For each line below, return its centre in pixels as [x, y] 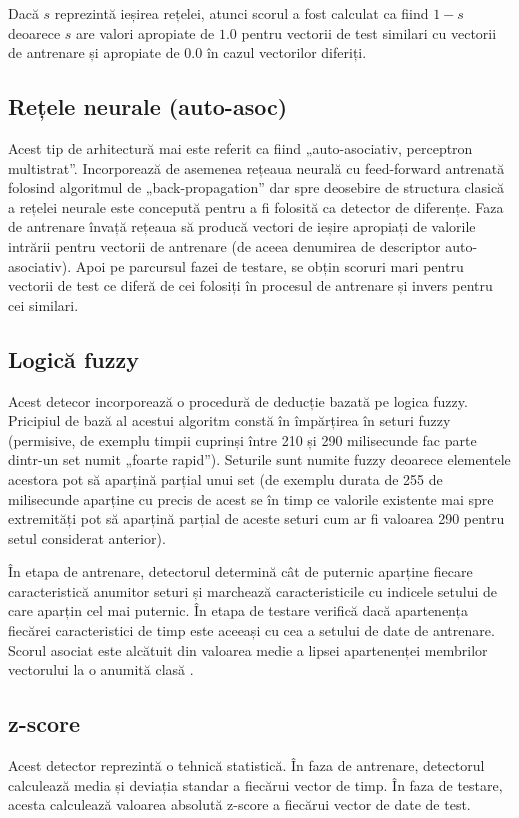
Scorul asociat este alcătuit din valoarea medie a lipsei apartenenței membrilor [248, 649]
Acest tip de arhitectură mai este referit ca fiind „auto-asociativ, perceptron [240, 147]
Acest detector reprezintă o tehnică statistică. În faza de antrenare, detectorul [246, 765]
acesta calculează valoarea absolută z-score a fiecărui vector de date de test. [239, 804]
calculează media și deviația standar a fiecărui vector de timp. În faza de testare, [255, 784]
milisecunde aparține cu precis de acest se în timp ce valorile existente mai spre [251, 498]
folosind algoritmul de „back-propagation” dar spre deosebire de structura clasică [256, 187]
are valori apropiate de [145, 32]
